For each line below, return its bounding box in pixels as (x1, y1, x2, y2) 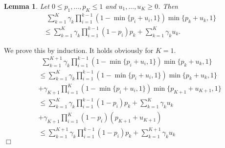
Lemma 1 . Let (4, 1, 49, 11)
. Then (158, 1, 178, 11)
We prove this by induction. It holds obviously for (4, 45, 154, 55)
